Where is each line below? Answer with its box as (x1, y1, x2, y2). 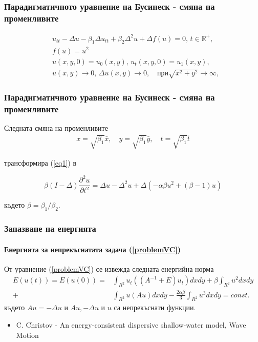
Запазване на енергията (4, 222, 96, 235)
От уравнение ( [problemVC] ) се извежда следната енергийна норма (4, 263, 214, 274)
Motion (16, 329, 39, 340)
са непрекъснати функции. (114, 302, 196, 313)
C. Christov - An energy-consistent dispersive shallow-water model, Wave (16, 319, 246, 330)
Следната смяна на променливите (4, 123, 108, 133)
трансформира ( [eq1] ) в (4, 157, 77, 168)
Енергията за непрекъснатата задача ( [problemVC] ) (4, 244, 181, 254)
